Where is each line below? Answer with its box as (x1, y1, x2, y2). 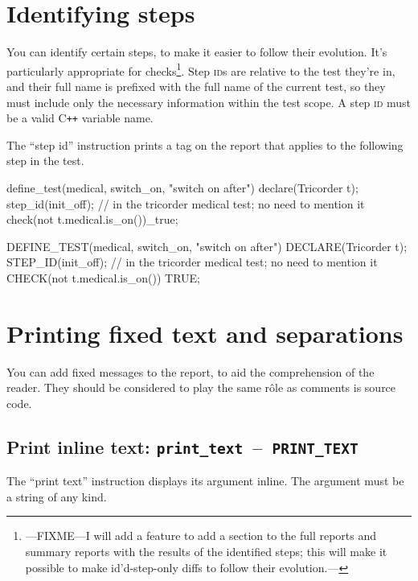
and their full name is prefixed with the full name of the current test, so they (6, 77, 386, 94)
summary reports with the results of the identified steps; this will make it (25, 543, 387, 560)
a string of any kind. (6, 488, 107, 505)
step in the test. (6, 152, 84, 169)
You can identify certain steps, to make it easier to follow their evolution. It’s (6, 43, 387, 60)
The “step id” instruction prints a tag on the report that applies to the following (6, 136, 404, 153)
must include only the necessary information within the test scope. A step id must (6, 93, 412, 110)
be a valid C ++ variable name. (6, 109, 154, 126)
